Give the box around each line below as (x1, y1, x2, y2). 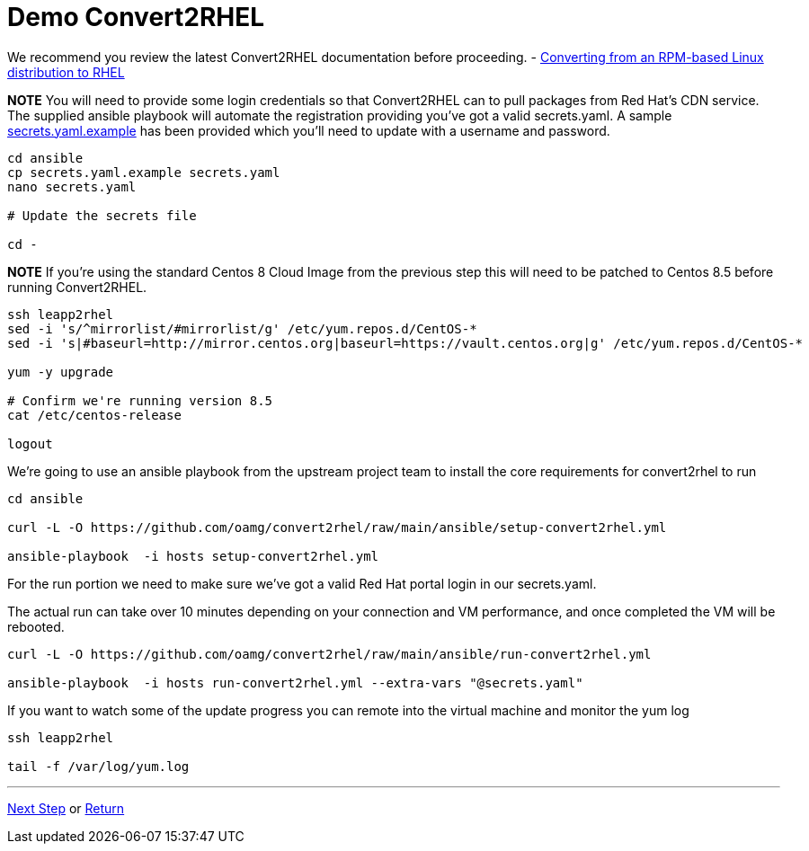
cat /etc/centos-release (7, 407, 182, 422)
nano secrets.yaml (7, 179, 137, 194)
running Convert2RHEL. (7, 279, 147, 295)
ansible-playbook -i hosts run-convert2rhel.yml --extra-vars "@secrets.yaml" (7, 675, 583, 690)
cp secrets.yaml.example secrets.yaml (7, 164, 280, 180)
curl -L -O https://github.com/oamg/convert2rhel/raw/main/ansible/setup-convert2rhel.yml (7, 519, 667, 535)
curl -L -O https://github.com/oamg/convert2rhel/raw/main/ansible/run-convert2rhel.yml (7, 646, 652, 661)
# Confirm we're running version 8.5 (7, 393, 273, 408)
